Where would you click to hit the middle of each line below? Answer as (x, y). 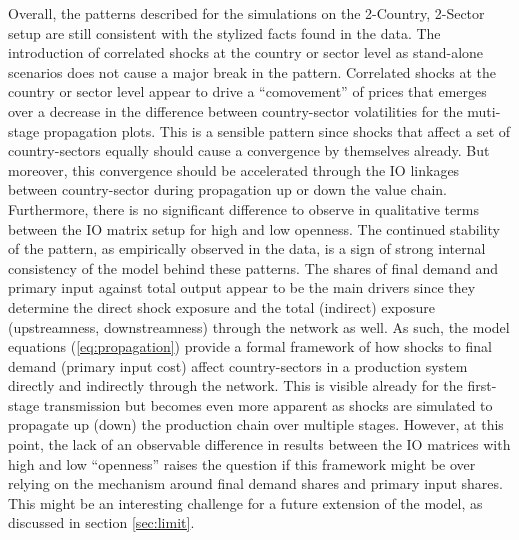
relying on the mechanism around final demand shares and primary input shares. (255, 483)
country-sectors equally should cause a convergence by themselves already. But (249, 150)
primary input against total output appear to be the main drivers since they (242, 287)
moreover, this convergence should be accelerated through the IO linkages (234, 169)
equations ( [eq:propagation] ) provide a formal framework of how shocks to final (250, 346)
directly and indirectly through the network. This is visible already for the (235, 385)
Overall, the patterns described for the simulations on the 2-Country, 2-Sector (246, 13)
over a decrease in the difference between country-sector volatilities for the (235, 110)
